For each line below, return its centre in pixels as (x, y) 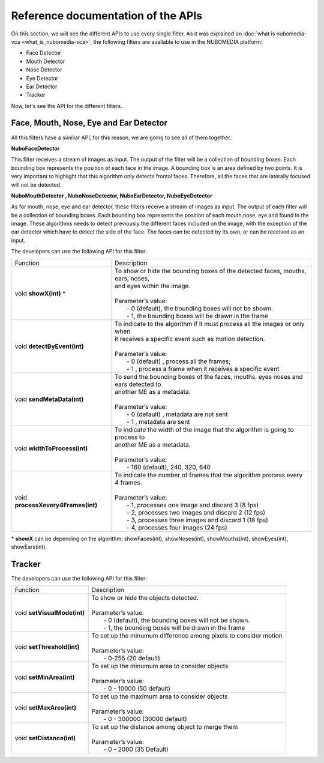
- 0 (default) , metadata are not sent (177, 414)
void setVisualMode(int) (50, 613)
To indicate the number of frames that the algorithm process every (209, 475)
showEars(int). (29, 547)
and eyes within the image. (153, 286)
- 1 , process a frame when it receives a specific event (203, 369)
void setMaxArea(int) (46, 708)
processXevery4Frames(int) (56, 505)
